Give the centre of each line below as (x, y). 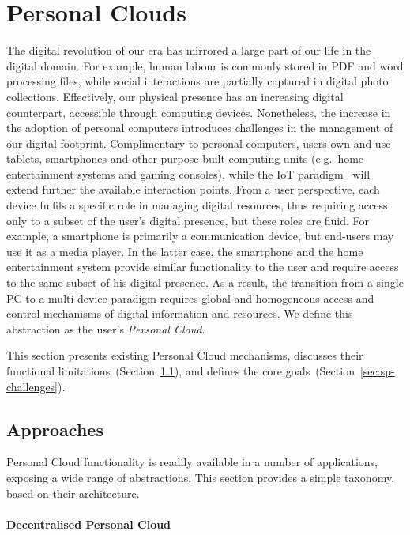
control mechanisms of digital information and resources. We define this (180, 313)
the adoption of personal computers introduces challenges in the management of (200, 128)
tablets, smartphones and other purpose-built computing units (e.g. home (185, 158)
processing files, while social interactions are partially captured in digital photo (197, 81)
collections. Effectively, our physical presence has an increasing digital (175, 96)
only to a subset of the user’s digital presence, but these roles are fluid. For (188, 220)
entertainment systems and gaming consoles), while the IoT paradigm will (188, 173)
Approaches (55, 429)
